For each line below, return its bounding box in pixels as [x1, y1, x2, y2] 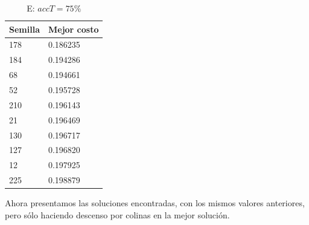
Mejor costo [48, 22, 99, 35]
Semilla [9, 22, 40, 35]
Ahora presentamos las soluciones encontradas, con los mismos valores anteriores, [5, 197, 305, 209]
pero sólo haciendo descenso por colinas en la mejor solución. [5, 208, 230, 221]
